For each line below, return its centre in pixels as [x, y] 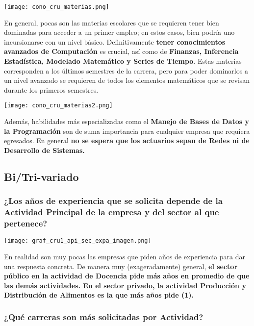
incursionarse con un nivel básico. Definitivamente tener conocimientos [115, 41]
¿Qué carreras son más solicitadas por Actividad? [104, 316]
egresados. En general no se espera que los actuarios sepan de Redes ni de [127, 140]
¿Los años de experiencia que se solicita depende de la [113, 201]
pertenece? [26, 223]
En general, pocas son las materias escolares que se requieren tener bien [112, 22]
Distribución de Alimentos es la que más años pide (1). [99, 295]
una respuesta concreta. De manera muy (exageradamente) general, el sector [121, 266]
